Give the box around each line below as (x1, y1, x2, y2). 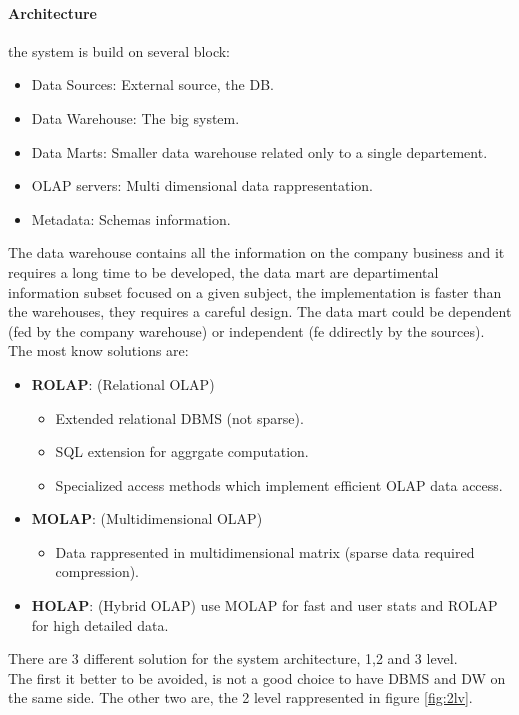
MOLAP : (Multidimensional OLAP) (31, 508, 263, 529)
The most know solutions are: (8, 340, 189, 361)
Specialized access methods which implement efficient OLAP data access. (55, 474, 503, 495)
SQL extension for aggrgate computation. (55, 441, 309, 462)
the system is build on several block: (8, 40, 230, 61)
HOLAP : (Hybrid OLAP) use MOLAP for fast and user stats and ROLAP (31, 595, 498, 616)
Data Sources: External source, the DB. (31, 74, 274, 95)
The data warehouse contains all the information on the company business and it (8, 242, 505, 263)
